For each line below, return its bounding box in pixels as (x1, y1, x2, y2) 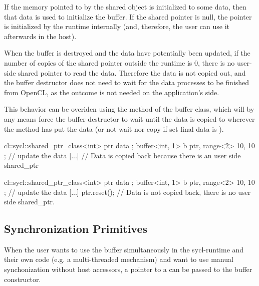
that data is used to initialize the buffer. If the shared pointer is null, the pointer (4, 11, 252, 22)
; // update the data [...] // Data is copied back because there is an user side (4, 150, 241, 160)
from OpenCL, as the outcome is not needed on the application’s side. (4, 87, 219, 97)
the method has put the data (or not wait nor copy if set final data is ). (4, 123, 224, 134)
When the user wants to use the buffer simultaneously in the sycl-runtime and (4, 244, 244, 254)
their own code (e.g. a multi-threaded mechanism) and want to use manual (4, 254, 233, 264)
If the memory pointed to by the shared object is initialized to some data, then (4, 2, 246, 12)
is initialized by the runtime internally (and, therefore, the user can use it (4, 21, 230, 32)
